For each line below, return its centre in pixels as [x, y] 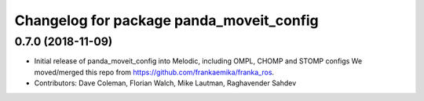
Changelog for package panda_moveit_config [167, 20]
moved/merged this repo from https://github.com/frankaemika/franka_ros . [154, 72]
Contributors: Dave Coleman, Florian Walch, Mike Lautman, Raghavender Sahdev [165, 83]
